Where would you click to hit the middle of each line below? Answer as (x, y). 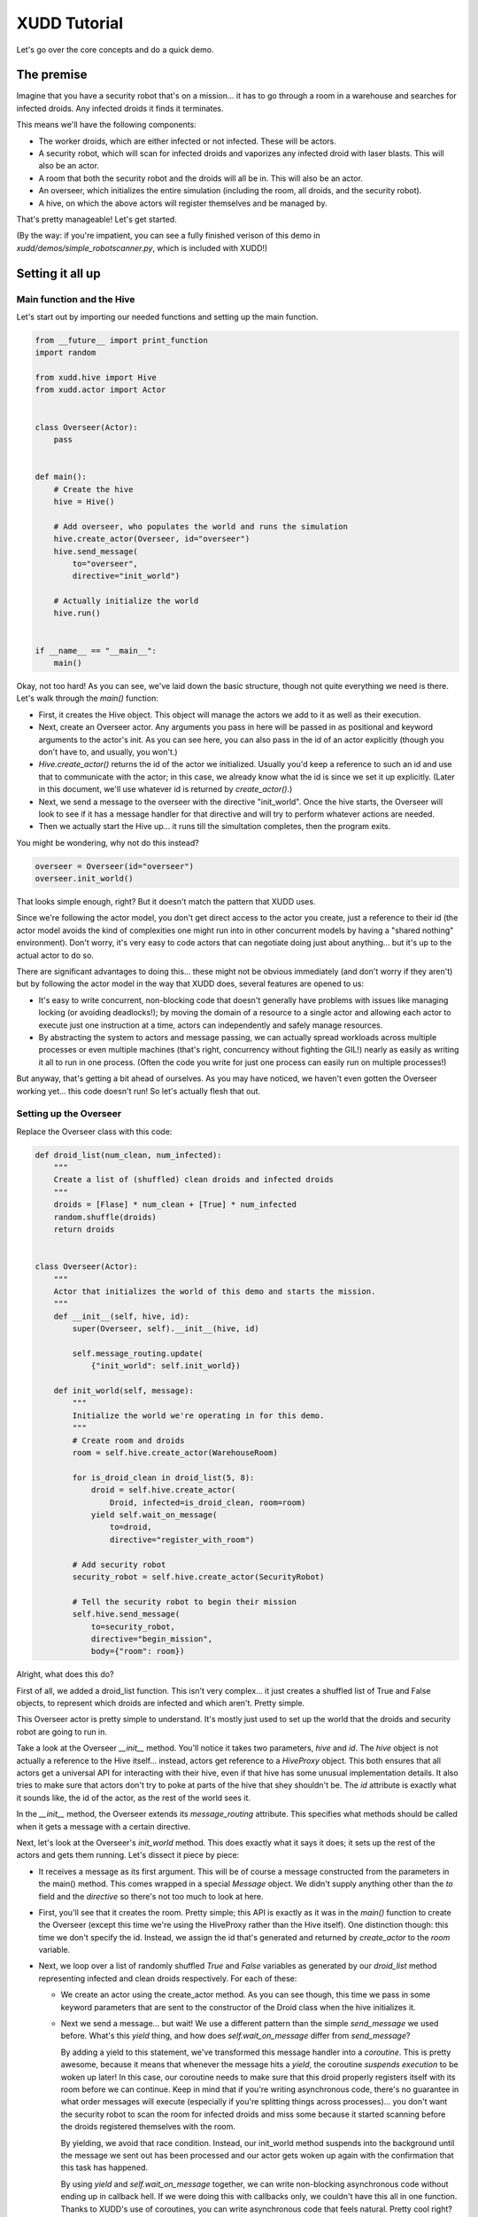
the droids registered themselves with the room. (148, 2127)
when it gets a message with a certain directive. (104, 1826)
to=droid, (131, 1527)
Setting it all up (58, 274)
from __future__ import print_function (121, 340)
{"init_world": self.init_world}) (166, 1366)
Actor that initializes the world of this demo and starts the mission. (215, 1291)
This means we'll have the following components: (106, 125)
